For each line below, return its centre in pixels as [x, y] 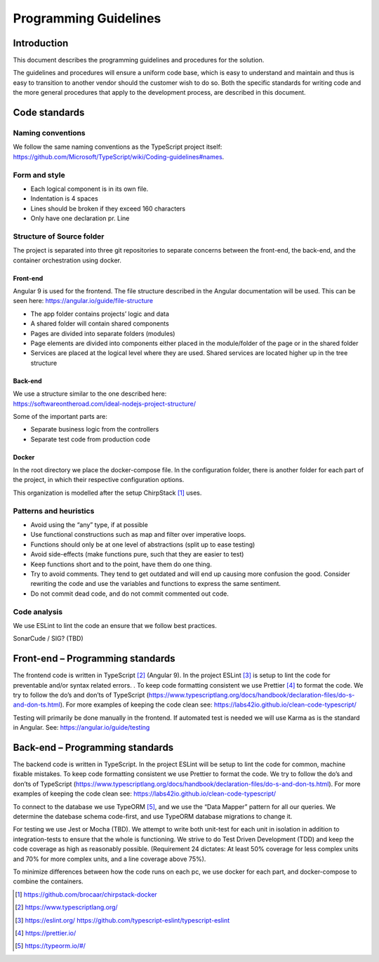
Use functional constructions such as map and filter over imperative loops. [138, 535]
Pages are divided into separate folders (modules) [103, 333]
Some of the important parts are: [60, 416]
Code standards [49, 113]
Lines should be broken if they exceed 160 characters [108, 208]
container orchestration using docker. [67, 260]
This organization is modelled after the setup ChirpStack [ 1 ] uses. [107, 493]
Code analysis [38, 612]
